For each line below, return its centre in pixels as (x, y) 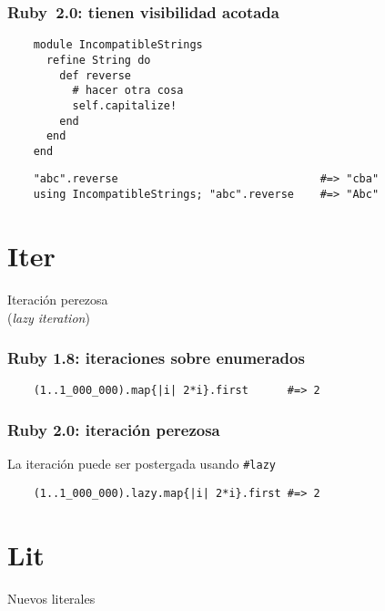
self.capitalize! (125, 105)
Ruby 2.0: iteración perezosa (114, 429)
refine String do (98, 60)
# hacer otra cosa (128, 91)
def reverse (96, 75)
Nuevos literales (51, 598)
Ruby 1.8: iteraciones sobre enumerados (156, 358)
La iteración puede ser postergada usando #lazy (142, 464)
